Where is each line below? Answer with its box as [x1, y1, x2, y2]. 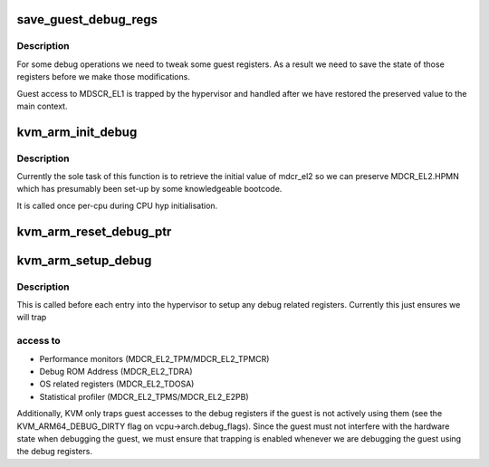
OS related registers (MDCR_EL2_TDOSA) [39, 378, 195, 389]
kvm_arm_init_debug [16, 124, 138, 139]
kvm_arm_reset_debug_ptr [16, 224, 172, 239]
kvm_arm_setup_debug [16, 253, 152, 268]
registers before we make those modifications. [16, 71, 190, 82]
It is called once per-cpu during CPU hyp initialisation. [16, 200, 218, 211]
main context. [16, 100, 68, 111]
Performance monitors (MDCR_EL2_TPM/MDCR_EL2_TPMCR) [39, 353, 270, 364]
